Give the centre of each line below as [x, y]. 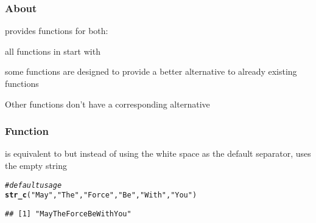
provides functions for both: [57, 31]
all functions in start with [53, 51]
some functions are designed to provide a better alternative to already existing [151, 71]
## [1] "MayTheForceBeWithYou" [68, 214]
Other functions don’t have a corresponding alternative [107, 104]
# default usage [33, 185]
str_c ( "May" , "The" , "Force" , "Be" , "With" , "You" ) [101, 195]
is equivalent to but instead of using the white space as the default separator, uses [158, 153]
